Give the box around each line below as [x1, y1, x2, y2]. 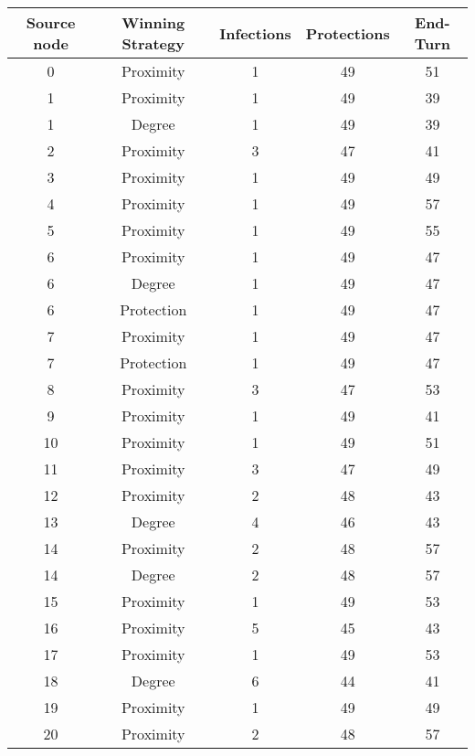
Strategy [121, 33, 185, 54]
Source [26, 12, 76, 33]
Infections [219, 22, 291, 44]
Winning [121, 12, 185, 33]
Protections [305, 22, 390, 44]
